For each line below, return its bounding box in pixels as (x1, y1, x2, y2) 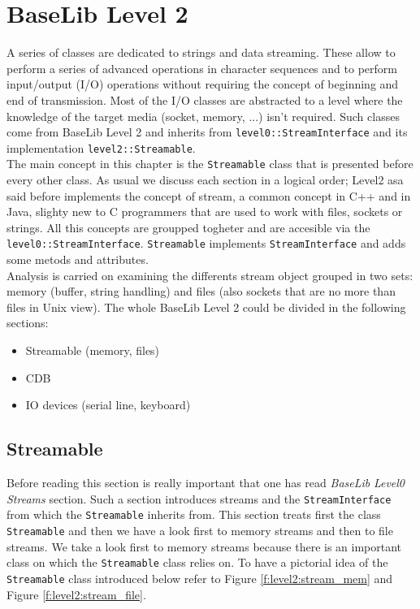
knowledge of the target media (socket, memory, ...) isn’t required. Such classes (6, 107, 400, 124)
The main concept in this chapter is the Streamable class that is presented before (6, 155, 414, 172)
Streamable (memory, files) (25, 342, 160, 359)
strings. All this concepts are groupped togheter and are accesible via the (6, 218, 370, 235)
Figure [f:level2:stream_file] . (6, 585, 146, 603)
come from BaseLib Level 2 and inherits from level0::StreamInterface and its (6, 123, 408, 140)
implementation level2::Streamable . (6, 139, 196, 156)
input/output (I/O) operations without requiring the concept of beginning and (6, 76, 399, 93)
